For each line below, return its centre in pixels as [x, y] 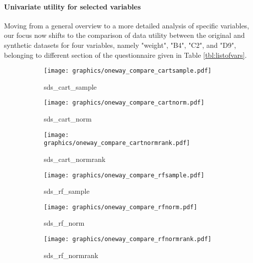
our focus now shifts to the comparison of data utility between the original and [125, 35]
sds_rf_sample [67, 191]
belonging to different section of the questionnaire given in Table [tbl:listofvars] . [126, 55]
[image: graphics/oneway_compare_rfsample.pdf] [124, 175]
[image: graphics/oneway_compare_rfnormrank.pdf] [128, 239]
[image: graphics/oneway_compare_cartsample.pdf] [128, 71]
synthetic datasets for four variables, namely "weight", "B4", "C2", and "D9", [120, 45]
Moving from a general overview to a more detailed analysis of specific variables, [127, 25]
